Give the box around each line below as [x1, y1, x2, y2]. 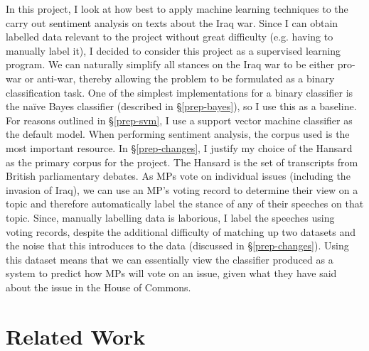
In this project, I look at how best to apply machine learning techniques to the [6, 1, 348, 16]
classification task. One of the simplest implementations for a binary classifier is [6, 85, 353, 99]
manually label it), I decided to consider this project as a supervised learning [6, 43, 341, 58]
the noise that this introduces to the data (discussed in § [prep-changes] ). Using [6, 238, 349, 253]
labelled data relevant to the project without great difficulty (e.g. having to [6, 29, 333, 44]
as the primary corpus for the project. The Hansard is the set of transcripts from [6, 154, 358, 169]
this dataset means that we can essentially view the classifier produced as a [6, 252, 333, 266]
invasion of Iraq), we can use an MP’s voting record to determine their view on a [6, 182, 358, 197]
